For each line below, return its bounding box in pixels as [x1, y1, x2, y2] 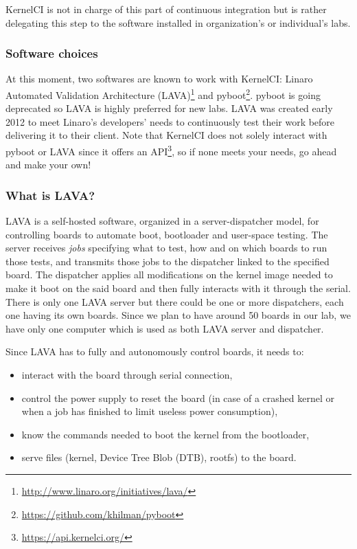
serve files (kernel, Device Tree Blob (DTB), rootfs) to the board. [21, 450, 297, 464]
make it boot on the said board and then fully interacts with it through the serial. [5, 281, 351, 295]
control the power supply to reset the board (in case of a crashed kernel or [21, 390, 334, 405]
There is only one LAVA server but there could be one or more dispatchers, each [5, 294, 344, 309]
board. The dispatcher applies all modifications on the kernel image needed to [5, 267, 333, 282]
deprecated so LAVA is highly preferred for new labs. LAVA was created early [5, 101, 333, 115]
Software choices [5, 45, 98, 62]
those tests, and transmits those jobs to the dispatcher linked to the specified [5, 254, 330, 268]
